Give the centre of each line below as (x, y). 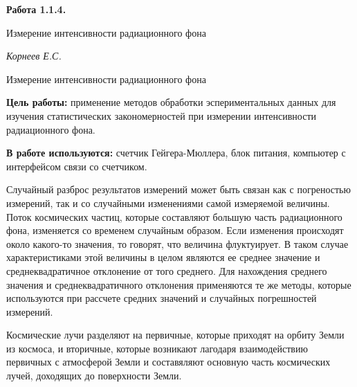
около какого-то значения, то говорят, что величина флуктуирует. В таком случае (177, 243)
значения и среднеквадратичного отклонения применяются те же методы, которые (179, 284)
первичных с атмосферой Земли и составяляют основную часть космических (168, 362)
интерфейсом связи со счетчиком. (77, 166)
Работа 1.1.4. (36, 9)
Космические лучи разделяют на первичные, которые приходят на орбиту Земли (175, 335)
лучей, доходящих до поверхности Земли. (94, 376)
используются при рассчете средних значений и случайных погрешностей (162, 298)
